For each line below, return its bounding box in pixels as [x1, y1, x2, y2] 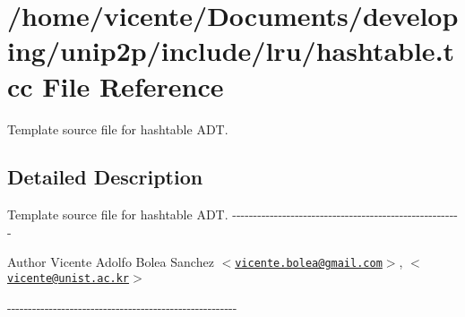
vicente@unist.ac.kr [7, 272, 130, 286]
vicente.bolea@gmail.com [235, 257, 383, 270]
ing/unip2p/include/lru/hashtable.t [7, 32, 455, 69]
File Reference [42, 67, 224, 104]
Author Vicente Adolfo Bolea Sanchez [7, 253, 214, 271]
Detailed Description [7, 163, 203, 191]
